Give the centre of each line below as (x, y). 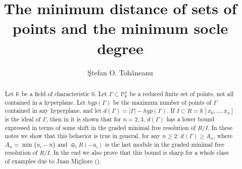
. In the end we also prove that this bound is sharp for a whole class (139, 153)
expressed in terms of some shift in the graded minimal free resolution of (100, 127)
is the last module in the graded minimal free (165, 144)
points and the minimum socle (120, 28)
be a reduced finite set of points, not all (182, 93)
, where (223, 136)
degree (120, 48)
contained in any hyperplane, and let (53, 111)
